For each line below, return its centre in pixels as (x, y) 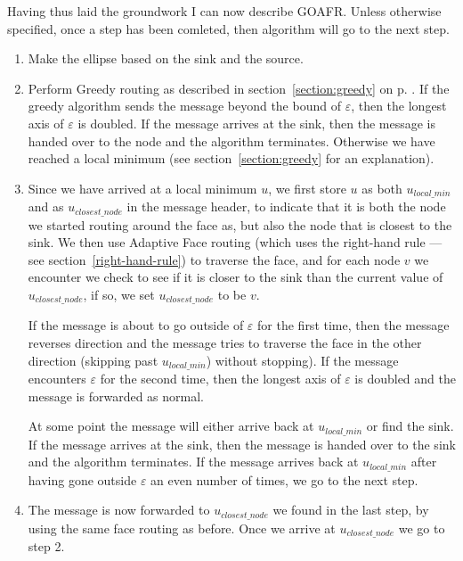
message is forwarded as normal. (116, 396)
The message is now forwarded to (119, 510)
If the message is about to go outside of (136, 325)
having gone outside (82, 479)
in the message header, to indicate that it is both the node (286, 206)
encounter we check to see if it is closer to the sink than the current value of (236, 277)
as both (382, 188)
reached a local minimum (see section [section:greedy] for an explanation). (231, 158)
